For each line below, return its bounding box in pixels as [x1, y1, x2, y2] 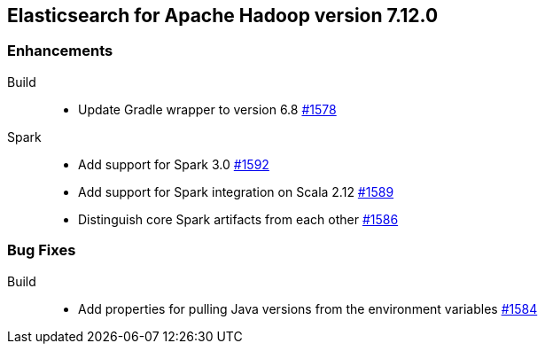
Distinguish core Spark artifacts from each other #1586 [78, 211, 399, 227]
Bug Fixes [7, 241, 76, 260]
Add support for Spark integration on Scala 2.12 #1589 [78, 183, 394, 199]
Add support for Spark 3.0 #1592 [78, 156, 269, 172]
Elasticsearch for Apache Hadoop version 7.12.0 [7, 4, 439, 27]
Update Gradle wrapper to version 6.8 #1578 [78, 101, 337, 117]
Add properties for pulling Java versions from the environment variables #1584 [78, 300, 538, 316]
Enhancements [7, 42, 113, 60]
